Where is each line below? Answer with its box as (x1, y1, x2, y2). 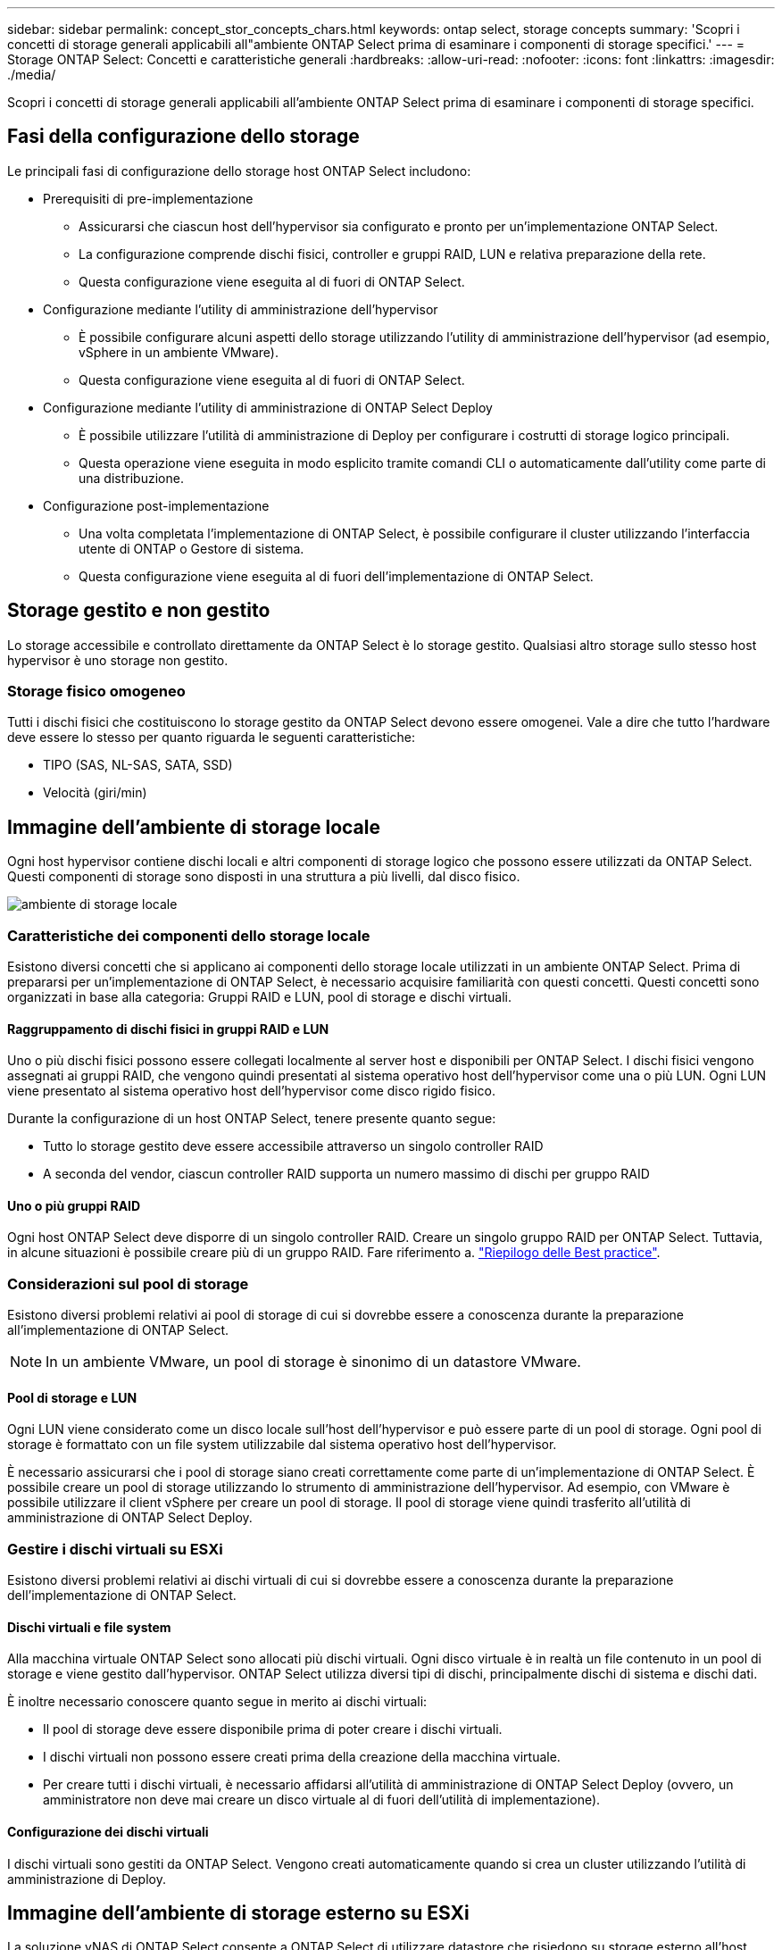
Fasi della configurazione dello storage (7, 125, 360, 148)
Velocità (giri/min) (43, 785, 147, 801)
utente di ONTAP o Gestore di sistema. (79, 540, 304, 556)
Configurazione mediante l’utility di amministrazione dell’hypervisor (43, 301, 438, 317)
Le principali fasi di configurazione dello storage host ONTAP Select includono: (7, 162, 471, 179)
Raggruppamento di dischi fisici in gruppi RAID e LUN (7, 1021, 329, 1037)
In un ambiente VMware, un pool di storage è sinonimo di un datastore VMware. (46, 1353, 581, 1371)
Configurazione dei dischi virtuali (7, 1824, 209, 1840)
